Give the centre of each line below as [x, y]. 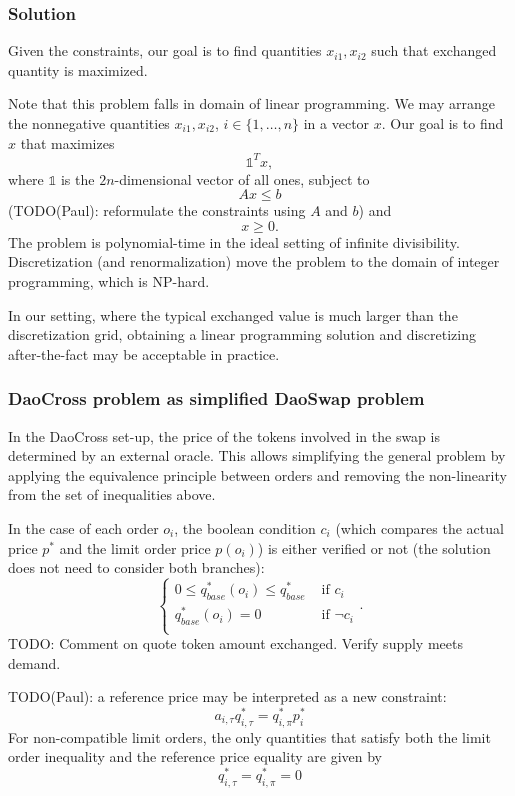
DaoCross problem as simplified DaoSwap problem [216, 398]
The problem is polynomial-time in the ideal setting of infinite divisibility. [234, 241]
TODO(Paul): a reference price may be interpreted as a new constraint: [227, 696]
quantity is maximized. [78, 69]
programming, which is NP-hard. [109, 281]
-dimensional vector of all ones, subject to [242, 178]
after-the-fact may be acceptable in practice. [144, 353]
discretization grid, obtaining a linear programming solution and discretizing [242, 334]
